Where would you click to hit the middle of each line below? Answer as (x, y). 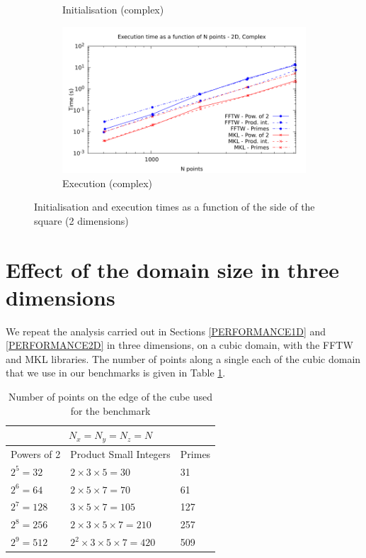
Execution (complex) (107, 183)
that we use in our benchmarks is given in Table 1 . (116, 373)
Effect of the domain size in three (172, 269)
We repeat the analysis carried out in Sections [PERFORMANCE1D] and (166, 331)
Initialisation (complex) (113, 9)
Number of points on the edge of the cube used (111, 397)
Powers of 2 (36, 453)
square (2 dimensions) (81, 220)
